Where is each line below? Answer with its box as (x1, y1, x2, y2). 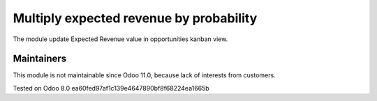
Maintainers (13, 53, 67, 65)
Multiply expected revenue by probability (13, 10, 258, 26)
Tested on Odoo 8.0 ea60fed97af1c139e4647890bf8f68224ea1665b (13, 84, 209, 92)
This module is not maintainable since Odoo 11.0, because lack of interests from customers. (13, 71, 276, 79)
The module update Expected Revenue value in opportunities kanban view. (13, 35, 228, 43)
